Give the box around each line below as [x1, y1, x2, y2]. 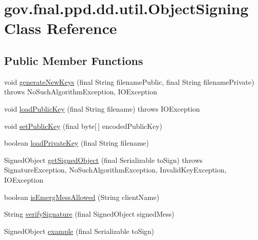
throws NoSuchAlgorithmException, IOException [4, 86, 157, 97]
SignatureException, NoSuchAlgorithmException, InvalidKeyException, [4, 164, 227, 175]
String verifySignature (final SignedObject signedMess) [4, 209, 175, 219]
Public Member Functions [4, 52, 143, 68]
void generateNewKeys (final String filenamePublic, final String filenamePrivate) [4, 76, 254, 87]
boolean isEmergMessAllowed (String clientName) [4, 191, 160, 202]
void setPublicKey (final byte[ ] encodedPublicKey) [4, 120, 163, 131]
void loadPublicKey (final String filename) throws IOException [4, 103, 200, 114]
